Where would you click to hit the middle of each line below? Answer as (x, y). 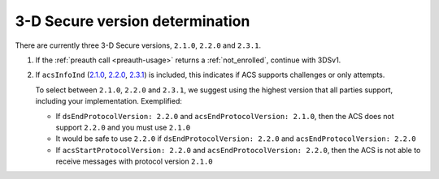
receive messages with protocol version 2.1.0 (134, 161)
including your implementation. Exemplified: (109, 101)
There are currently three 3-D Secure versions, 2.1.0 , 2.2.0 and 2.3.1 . (138, 45)
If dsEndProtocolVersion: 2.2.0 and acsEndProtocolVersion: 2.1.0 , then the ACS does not (225, 116)
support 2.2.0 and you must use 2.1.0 (123, 127)
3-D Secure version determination (133, 21)
